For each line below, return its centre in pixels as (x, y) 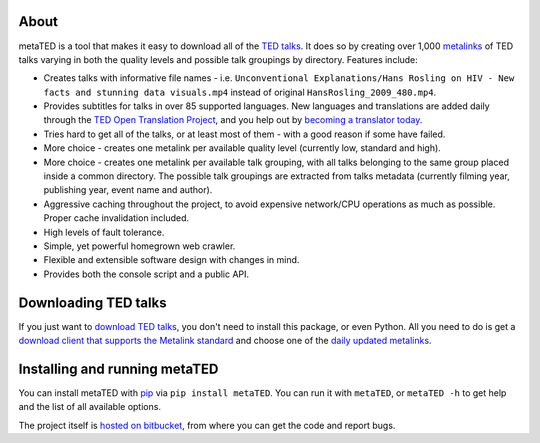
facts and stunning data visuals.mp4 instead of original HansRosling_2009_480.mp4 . (240, 92)
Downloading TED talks (92, 302)
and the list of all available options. (90, 407)
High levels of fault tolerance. (104, 232)
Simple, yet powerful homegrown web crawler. (139, 246)
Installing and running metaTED (118, 368)
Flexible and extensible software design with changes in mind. (171, 260)
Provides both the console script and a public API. (146, 274)
